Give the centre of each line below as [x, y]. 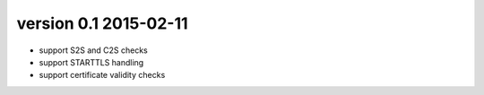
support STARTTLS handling [91, 62]
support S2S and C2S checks [93, 50]
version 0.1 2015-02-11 [102, 23]
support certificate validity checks [102, 75]
